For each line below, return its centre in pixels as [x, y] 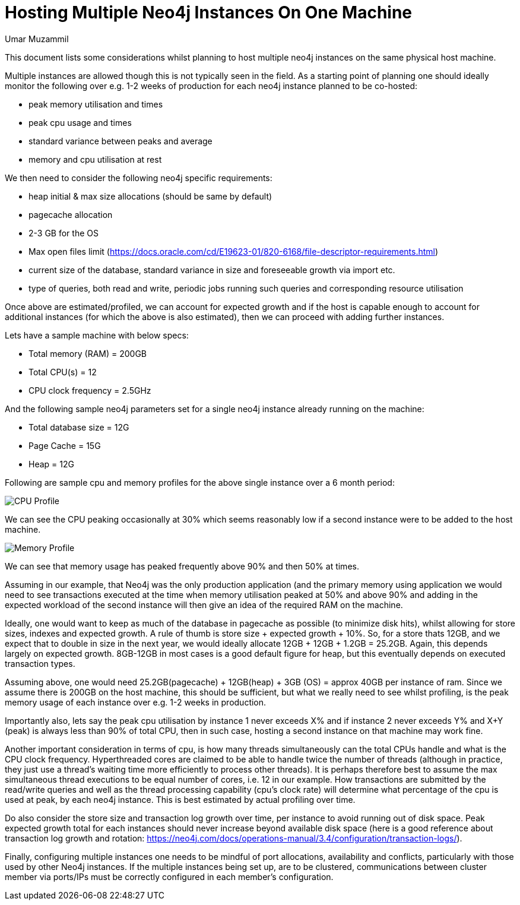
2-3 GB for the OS [64, 233]
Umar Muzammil [37, 39]
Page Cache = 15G [65, 445]
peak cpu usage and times [80, 122]
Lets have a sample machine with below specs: [97, 335]
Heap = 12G [51, 464]
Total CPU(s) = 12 [63, 372]
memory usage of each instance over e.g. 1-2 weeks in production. [136, 702]
